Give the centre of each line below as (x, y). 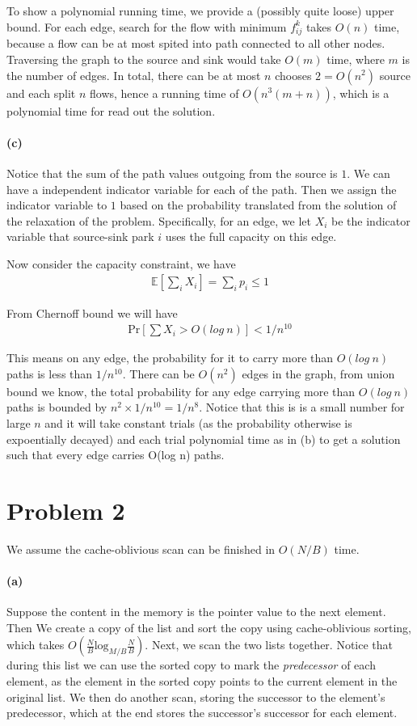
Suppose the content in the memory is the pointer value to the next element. (196, 612)
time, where (356, 59)
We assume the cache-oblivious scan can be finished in (141, 549)
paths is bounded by (57, 407)
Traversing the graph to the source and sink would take (144, 59)
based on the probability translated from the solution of (258, 205)
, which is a (361, 93)
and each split (41, 93)
